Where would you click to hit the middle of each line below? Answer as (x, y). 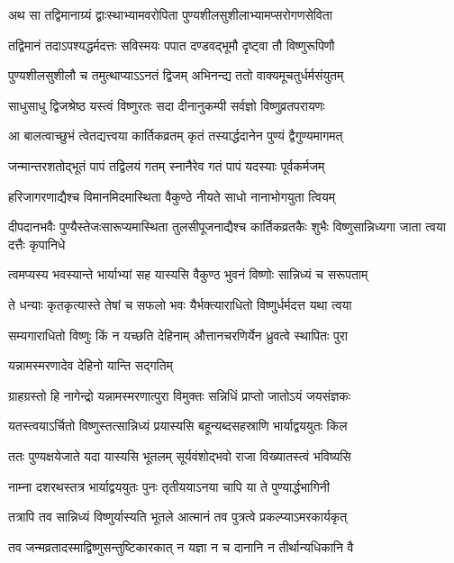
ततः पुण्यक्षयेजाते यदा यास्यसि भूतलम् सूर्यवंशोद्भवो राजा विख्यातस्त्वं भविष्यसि (180, 455)
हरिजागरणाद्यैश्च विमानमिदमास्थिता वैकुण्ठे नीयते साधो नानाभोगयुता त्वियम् (172, 196)
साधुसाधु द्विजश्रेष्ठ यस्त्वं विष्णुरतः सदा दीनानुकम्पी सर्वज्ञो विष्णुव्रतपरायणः (167, 105)
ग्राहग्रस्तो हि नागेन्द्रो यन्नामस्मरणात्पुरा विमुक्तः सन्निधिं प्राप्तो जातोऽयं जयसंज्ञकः (180, 395)
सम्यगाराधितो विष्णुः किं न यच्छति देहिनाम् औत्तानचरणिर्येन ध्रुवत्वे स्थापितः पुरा (178, 335)
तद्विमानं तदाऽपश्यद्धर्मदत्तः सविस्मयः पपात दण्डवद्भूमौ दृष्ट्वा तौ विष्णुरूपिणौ (172, 45)
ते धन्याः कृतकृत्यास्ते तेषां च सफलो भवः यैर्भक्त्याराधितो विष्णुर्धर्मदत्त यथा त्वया (180, 304)
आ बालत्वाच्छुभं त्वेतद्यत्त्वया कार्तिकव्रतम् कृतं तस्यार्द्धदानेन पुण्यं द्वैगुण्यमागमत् (176, 136)
